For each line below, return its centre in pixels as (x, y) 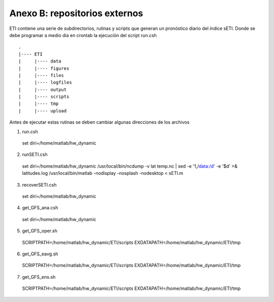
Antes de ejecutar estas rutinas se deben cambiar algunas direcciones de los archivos (99, 122)
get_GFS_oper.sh (40, 231)
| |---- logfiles (45, 83)
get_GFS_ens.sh (39, 277)
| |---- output (43, 89)
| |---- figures (44, 68)
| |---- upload (43, 111)
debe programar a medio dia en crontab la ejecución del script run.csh (83, 35)
